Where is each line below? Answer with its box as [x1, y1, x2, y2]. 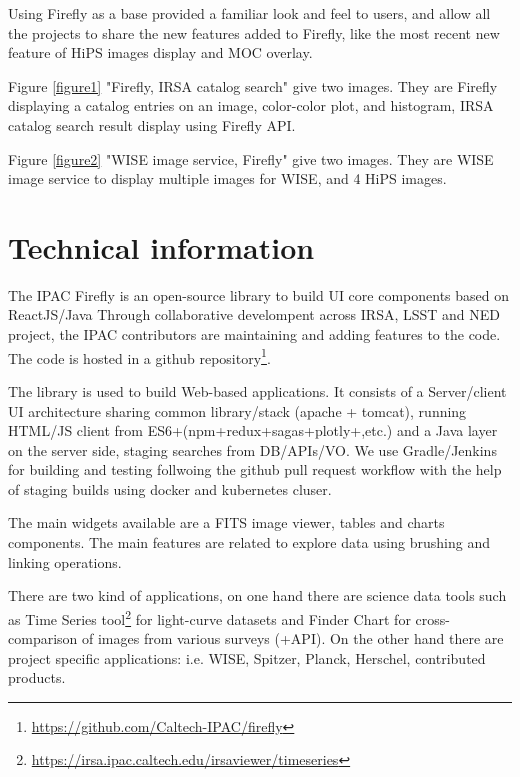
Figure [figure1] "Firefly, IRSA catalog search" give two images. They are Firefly [8, 75, 498, 96]
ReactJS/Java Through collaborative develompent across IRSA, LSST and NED [8, 304, 501, 325]
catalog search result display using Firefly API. [8, 114, 296, 135]
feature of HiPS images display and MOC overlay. [8, 42, 313, 63]
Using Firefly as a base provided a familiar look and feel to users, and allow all [8, 3, 491, 23]
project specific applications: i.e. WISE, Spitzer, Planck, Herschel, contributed [8, 647, 486, 668]
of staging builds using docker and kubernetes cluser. [8, 478, 332, 499]
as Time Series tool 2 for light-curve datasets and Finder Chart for [8, 605, 411, 629]
